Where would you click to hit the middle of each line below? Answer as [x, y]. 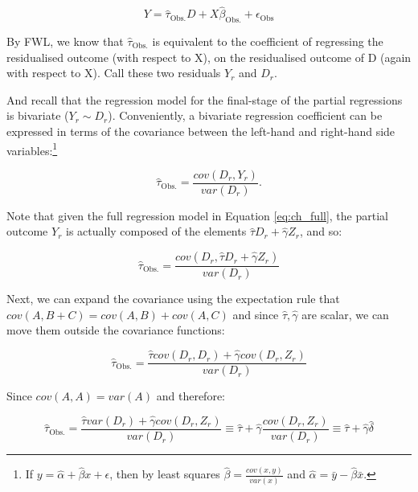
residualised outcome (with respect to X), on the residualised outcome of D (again [209, 57]
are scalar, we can [345, 314]
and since [256, 314]
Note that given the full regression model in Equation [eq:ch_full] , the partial [197, 215]
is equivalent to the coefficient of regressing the [268, 41]
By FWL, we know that [65, 41]
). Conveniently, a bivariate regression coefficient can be [245, 115]
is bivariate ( [38, 115]
